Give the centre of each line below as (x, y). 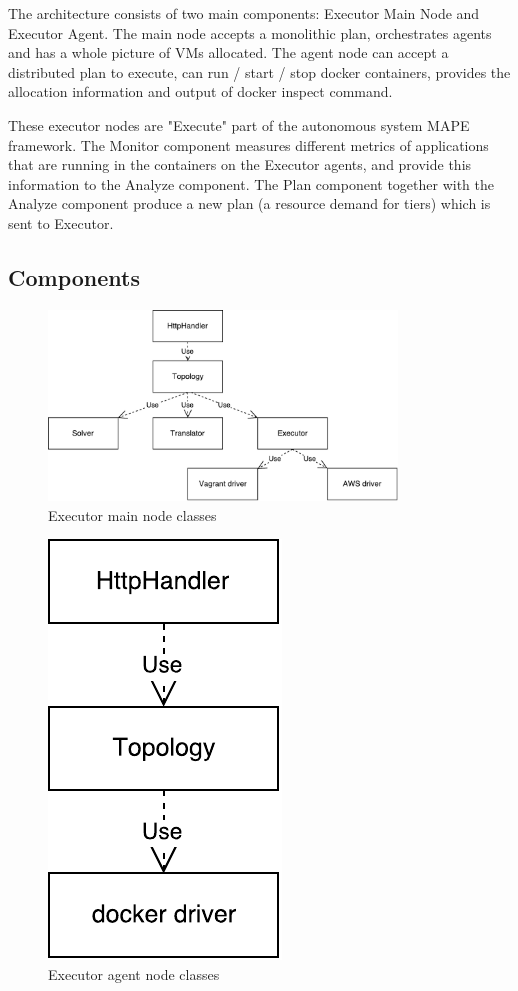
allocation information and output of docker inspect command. (200, 91)
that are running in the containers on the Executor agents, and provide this (240, 164)
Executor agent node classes (134, 973)
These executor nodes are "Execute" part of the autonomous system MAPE (239, 124)
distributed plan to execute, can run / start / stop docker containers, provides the (259, 71)
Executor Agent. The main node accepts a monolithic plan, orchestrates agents (250, 32)
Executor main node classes (132, 514)
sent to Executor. (61, 222)
